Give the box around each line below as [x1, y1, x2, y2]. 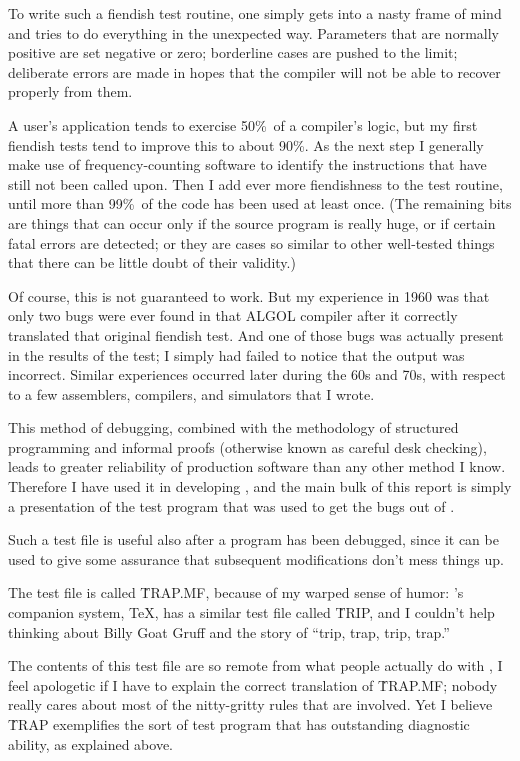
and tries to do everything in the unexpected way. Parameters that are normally [8, 22, 499, 43]
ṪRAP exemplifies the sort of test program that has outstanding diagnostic [8, 714, 470, 734]
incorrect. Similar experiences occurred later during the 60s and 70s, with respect [8, 364, 506, 385]
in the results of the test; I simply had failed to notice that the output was [8, 344, 465, 365]
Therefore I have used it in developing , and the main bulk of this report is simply [8, 476, 512, 497]
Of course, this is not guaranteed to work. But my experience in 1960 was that [8, 285, 490, 306]
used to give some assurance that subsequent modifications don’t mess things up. [8, 548, 504, 569]
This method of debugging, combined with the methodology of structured [8, 417, 459, 438]
